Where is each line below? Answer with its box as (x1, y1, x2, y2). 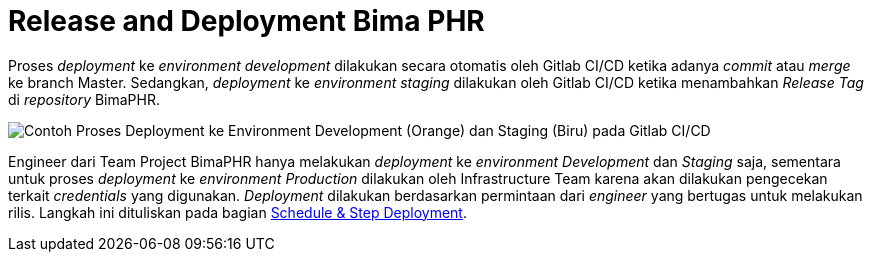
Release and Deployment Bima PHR (8, 4, 485, 38)
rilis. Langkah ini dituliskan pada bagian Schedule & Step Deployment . (8, 203, 467, 221)
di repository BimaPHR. (8, 90, 161, 108)
